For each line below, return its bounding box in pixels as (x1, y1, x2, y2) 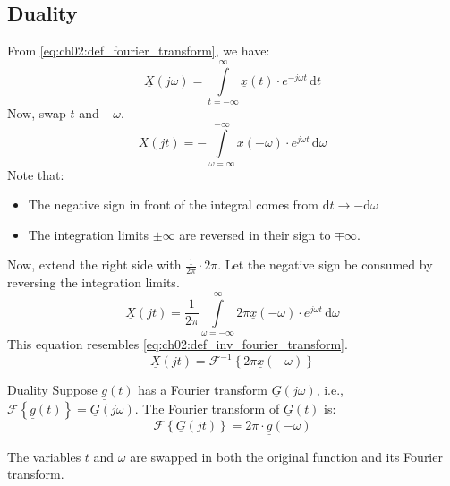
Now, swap (7, 103, 66, 122)
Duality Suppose (7, 380, 98, 399)
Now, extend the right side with (7, 255, 182, 274)
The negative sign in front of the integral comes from (28, 195, 318, 214)
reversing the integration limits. (7, 273, 180, 292)
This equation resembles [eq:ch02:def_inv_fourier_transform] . (7, 335, 348, 354)
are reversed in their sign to (179, 225, 331, 243)
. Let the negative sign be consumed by (217, 255, 433, 274)
